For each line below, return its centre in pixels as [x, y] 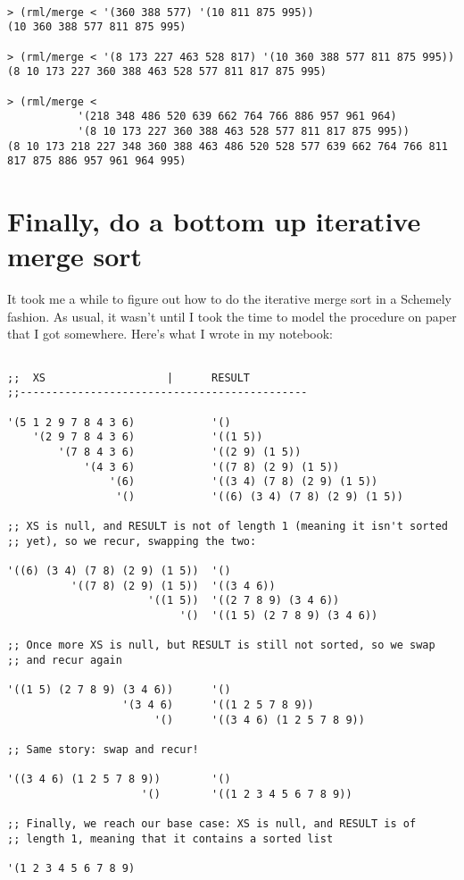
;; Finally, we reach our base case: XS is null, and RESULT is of [212, 824]
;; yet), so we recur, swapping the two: [132, 541]
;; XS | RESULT [129, 377]
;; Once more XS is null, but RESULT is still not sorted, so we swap [221, 645]
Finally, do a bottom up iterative [214, 221]
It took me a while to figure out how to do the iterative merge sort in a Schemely [229, 299]
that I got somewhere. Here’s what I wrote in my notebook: [170, 334]
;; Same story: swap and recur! [103, 750]
